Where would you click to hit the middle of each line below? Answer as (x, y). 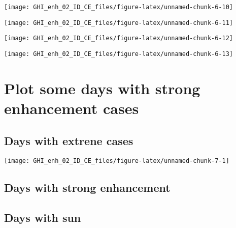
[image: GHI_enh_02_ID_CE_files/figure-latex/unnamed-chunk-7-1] (117, 161)
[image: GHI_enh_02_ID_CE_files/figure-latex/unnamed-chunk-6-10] (119, 7)
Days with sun (43, 218)
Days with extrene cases (69, 140)
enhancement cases (72, 108)
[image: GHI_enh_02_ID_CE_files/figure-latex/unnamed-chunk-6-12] (119, 38)
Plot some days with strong (102, 88)
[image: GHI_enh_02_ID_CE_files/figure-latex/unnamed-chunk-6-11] (119, 23)
